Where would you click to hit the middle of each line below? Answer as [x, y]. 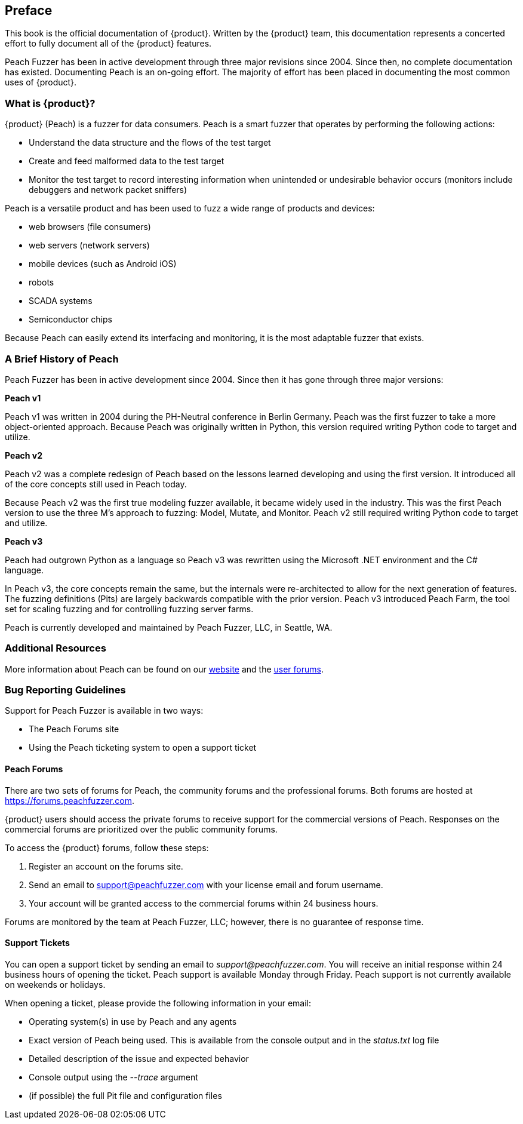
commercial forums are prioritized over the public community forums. [141, 829]
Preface [29, 10]
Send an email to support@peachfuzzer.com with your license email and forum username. [206, 885]
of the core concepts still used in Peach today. [96, 484]
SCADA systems [61, 301]
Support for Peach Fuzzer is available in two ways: [104, 711]
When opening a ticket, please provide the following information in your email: [158, 1003]
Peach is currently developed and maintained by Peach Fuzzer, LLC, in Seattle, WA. [169, 627]
